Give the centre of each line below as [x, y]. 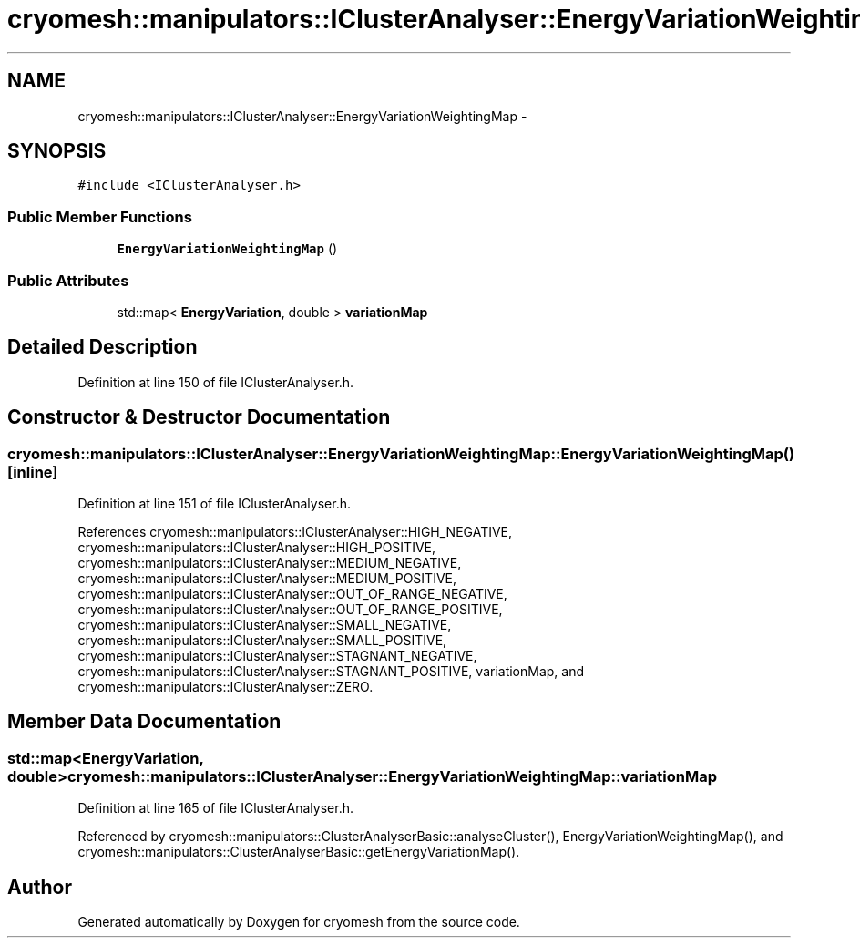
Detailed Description [102, 347]
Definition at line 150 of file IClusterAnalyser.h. [216, 382]
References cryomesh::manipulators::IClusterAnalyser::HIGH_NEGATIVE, [295, 532]
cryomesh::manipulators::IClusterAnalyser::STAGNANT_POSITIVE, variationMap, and [331, 671]
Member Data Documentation [144, 722]
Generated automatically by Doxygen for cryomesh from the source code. [299, 922]
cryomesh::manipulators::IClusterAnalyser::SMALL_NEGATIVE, [265, 625]
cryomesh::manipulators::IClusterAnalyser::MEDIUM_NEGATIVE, [270, 563]
